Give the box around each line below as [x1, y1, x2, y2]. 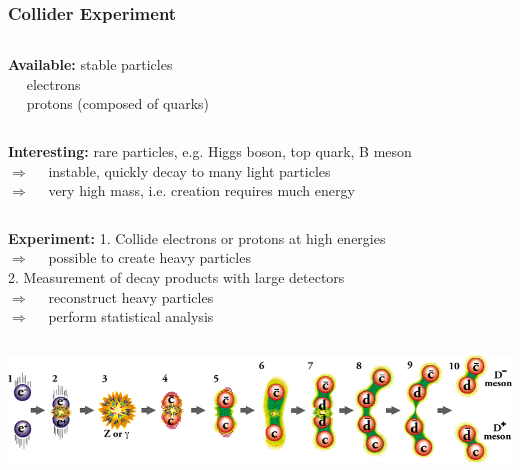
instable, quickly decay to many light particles [48, 160, 331, 181]
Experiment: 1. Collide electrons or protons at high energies [8, 227, 386, 248]
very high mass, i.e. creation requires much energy [48, 180, 355, 201]
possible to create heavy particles [48, 247, 251, 268]
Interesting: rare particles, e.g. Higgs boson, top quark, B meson [8, 141, 412, 161]
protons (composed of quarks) [26, 93, 209, 114]
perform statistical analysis [48, 306, 214, 327]
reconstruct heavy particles [48, 286, 214, 307]
